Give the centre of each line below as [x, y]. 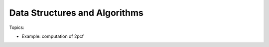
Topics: [17, 27]
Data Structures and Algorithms [76, 13]
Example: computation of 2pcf [53, 36]
